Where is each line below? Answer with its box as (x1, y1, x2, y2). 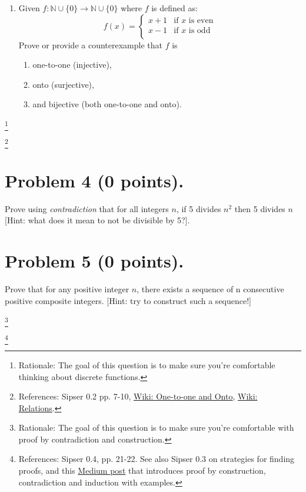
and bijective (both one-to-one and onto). (32, 98, 182, 110)
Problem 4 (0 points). (5, 168, 184, 192)
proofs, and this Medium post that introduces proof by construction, (18, 464, 266, 477)
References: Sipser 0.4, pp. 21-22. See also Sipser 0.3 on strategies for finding (18, 453, 295, 465)
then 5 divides (234, 202, 285, 214)
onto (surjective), (32, 78, 94, 90)
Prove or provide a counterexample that (18, 38, 162, 51)
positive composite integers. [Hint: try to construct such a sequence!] (5, 294, 251, 306)
